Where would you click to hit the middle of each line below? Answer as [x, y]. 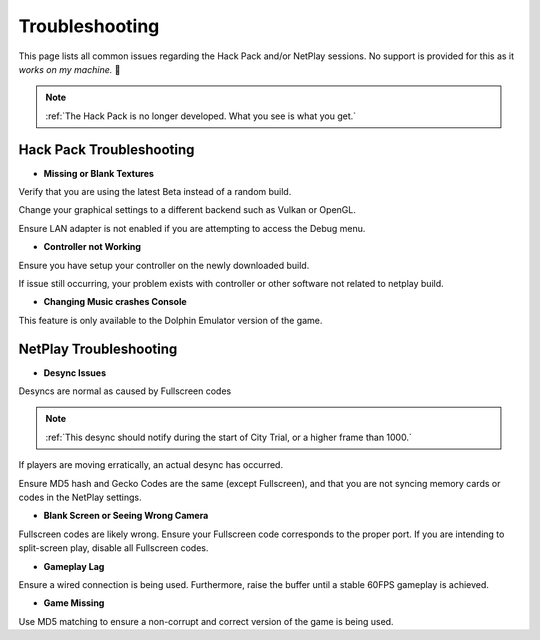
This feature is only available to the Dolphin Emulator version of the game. [170, 320]
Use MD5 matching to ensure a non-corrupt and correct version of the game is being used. [206, 621]
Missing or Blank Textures [99, 173]
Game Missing [74, 603]
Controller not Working [92, 247]
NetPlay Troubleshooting [98, 348]
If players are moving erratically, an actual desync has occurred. [151, 465]
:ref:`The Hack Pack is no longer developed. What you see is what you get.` [201, 116]
